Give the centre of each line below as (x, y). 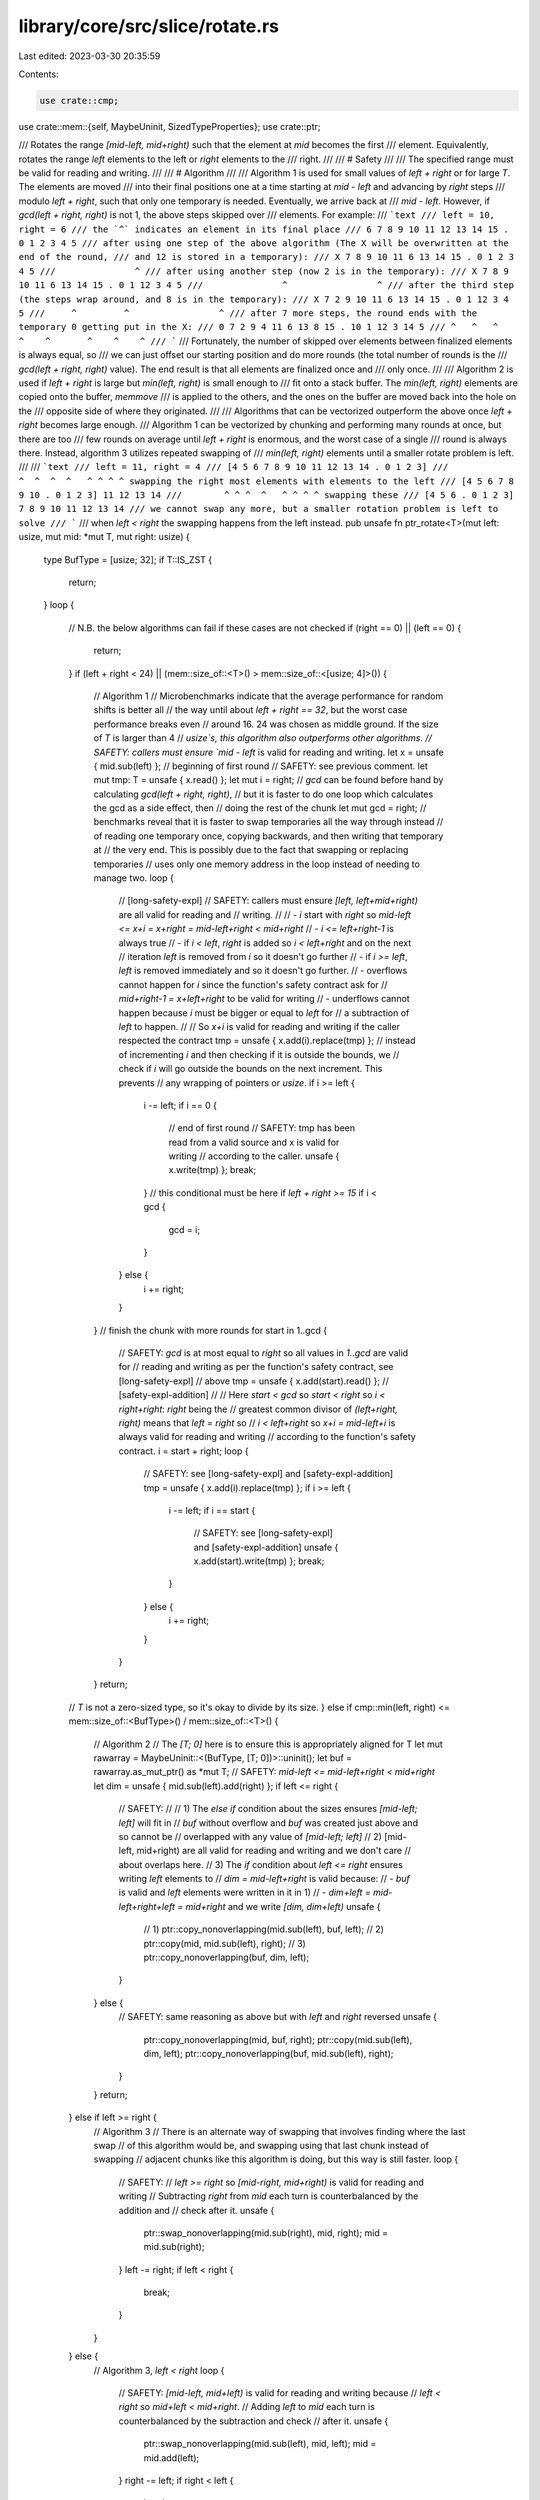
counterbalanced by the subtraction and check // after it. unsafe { (253, 2421)
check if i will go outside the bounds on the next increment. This (250, 1069)
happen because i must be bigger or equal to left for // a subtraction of (264, 1012)
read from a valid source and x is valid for (254, 1142)
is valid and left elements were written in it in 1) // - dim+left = (245, 1892)
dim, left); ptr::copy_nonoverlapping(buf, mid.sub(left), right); (268, 2053)
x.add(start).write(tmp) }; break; (259, 1561)
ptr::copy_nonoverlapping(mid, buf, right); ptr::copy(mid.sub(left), (278, 2039)
